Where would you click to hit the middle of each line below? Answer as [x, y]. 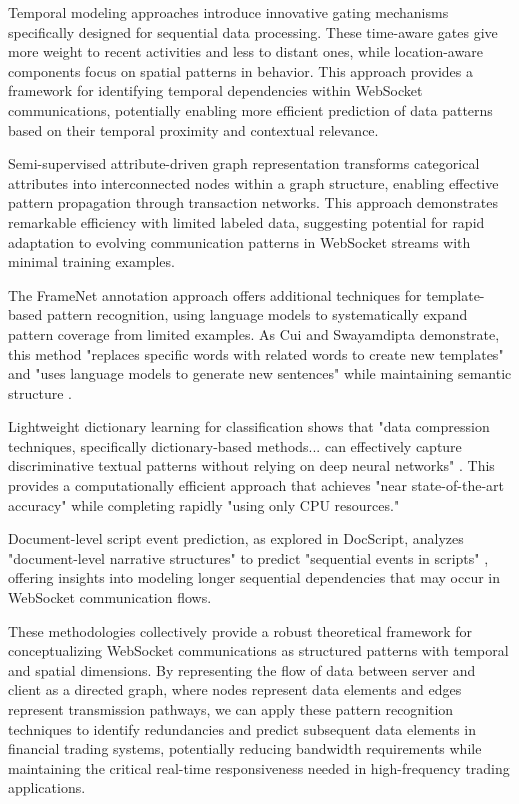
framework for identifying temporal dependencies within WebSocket [215, 90]
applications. [47, 787]
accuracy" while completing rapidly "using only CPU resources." [204, 504]
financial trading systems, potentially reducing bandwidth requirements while [245, 748]
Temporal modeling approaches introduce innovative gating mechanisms [228, 12]
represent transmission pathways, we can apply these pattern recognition [231, 709]
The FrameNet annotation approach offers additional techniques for [215, 294]
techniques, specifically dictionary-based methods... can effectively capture [235, 445]
